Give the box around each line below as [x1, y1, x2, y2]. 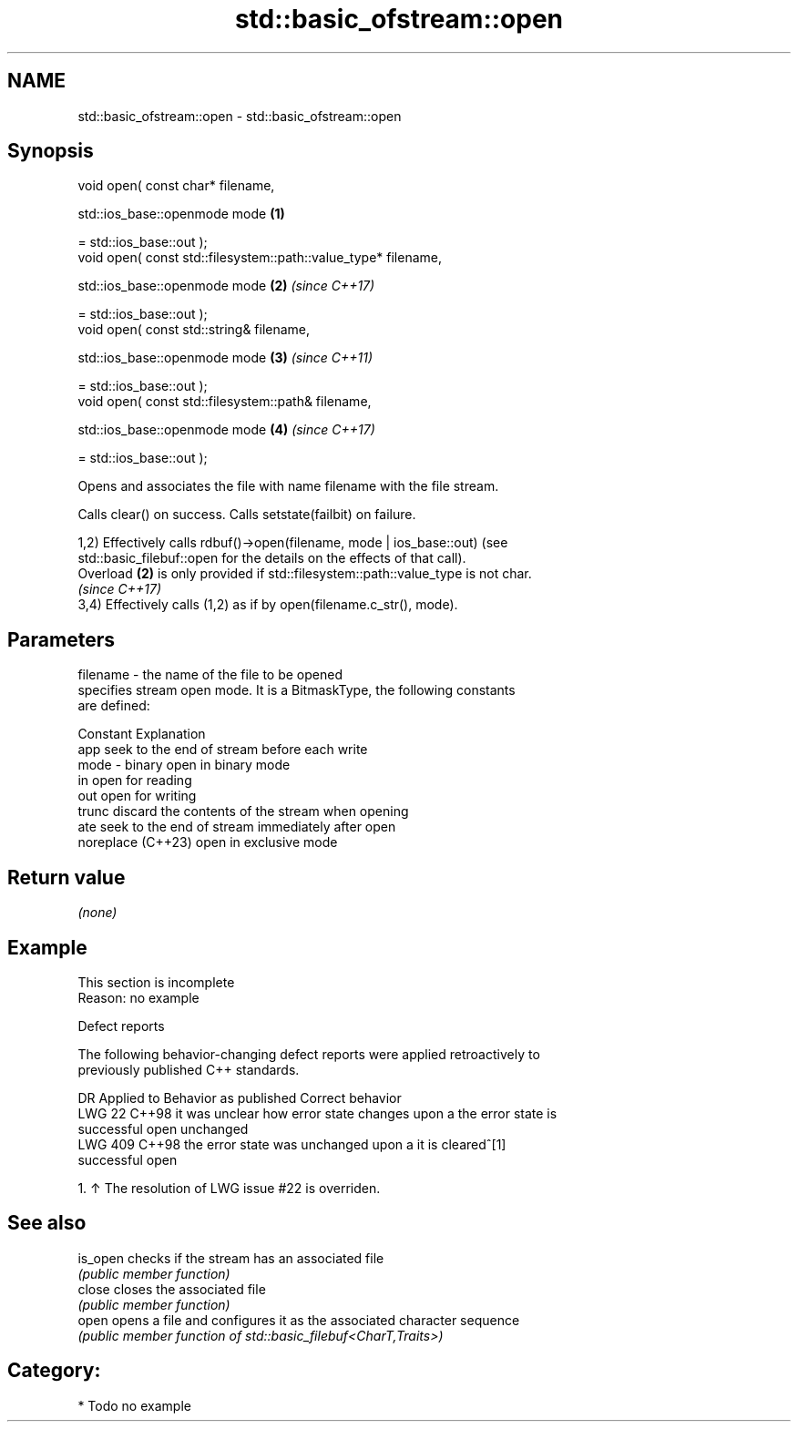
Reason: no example [77, 989, 199, 1005]
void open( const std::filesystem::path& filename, [77, 393, 372, 410]
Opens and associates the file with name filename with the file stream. [77, 478, 499, 495]
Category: [7, 1359, 101, 1383]
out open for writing [77, 788, 197, 804]
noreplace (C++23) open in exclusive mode [77, 834, 338, 851]
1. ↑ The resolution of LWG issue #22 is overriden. [77, 1179, 381, 1196]
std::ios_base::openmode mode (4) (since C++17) [77, 422, 375, 438]
